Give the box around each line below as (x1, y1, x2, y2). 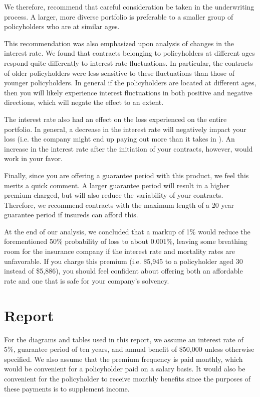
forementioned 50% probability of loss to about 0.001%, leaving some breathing (4, 236, 247, 246)
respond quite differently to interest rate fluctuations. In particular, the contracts (4, 57, 253, 68)
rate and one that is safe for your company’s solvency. (4, 275, 169, 286)
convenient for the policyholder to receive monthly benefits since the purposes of (4, 373, 251, 383)
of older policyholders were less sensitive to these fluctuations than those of (4, 67, 234, 78)
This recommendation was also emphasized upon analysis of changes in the (4, 38, 234, 48)
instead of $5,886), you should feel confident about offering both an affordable (4, 266, 243, 276)
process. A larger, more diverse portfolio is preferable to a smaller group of (4, 11, 233, 22)
